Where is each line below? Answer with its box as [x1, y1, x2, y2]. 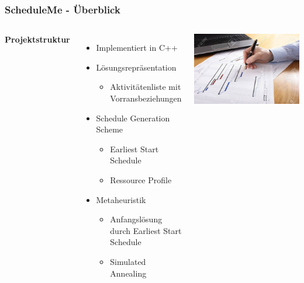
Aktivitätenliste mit [110, 81, 181, 93]
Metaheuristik [96, 193, 146, 205]
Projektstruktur [5, 33, 70, 46]
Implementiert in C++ [96, 41, 178, 54]
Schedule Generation [96, 111, 170, 124]
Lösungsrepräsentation [96, 61, 177, 73]
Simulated [110, 255, 146, 267]
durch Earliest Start [110, 224, 182, 236]
